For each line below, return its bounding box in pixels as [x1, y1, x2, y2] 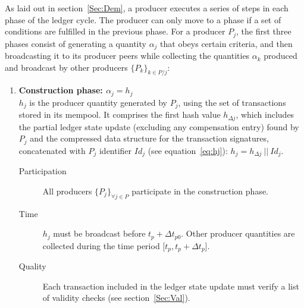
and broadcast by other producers [5, 61, 128, 73]
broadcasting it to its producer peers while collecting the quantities [5, 49, 250, 62]
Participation [18, 165, 67, 177]
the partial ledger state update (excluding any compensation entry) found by [18, 120, 299, 133]
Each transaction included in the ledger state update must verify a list [42, 279, 299, 292]
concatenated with [18, 144, 86, 156]
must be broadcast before [53, 227, 146, 240]
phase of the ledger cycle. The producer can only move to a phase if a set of [5, 13, 281, 26]
